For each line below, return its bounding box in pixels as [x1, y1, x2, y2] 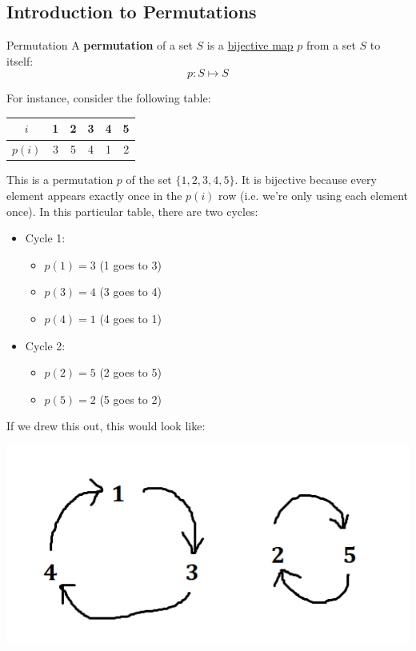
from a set [306, 37, 356, 54]
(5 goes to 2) [99, 390, 162, 407]
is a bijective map [206, 37, 294, 54]
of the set [126, 171, 172, 188]
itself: [6, 52, 34, 69]
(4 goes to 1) [99, 310, 162, 326]
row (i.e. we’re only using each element [218, 187, 409, 204]
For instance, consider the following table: [6, 90, 211, 106]
